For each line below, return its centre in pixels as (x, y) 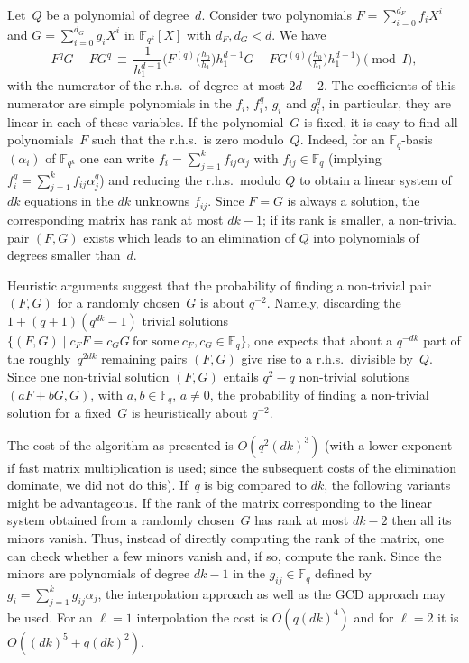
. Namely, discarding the (334, 303)
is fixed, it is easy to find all (381, 121)
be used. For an (50, 617)
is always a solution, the (354, 201)
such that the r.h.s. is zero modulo (188, 139)
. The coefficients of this (390, 85)
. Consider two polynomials (277, 14)
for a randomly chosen (119, 303)
